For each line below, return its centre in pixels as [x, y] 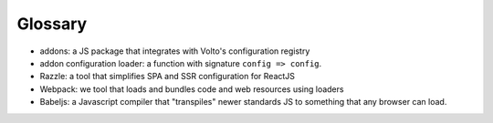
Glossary [52, 24]
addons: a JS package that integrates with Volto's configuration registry [175, 51]
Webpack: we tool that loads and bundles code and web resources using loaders [192, 89]
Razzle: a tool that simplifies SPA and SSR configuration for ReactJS [168, 77]
